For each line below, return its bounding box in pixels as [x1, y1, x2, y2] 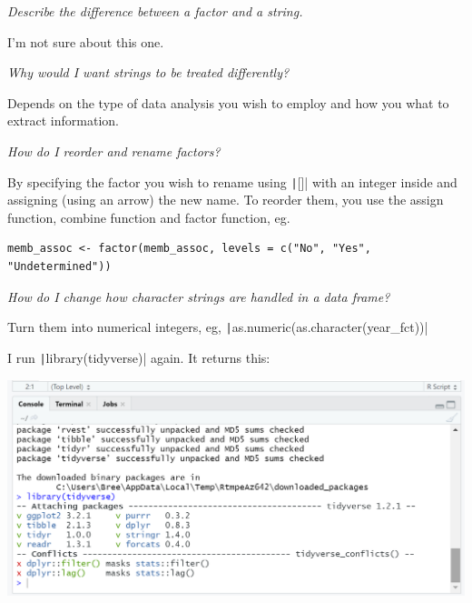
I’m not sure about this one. [7, 32, 164, 51]
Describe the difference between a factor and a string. [7, 2, 303, 20]
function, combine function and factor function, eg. [7, 207, 290, 226]
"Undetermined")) [7, 260, 112, 273]
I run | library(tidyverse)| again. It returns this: [7, 347, 270, 367]
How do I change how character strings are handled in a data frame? [7, 286, 390, 306]
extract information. [7, 111, 119, 130]
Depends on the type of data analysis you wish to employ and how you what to [7, 93, 449, 112]
